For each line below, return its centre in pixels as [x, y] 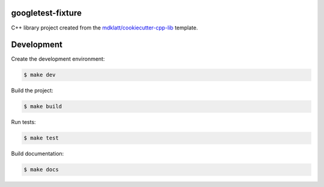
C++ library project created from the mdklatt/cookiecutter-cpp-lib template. [104, 28]
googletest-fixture [46, 13]
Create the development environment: [58, 59]
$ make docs [41, 170]
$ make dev [40, 75]
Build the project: [32, 91]
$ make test [41, 138]
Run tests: [23, 122]
